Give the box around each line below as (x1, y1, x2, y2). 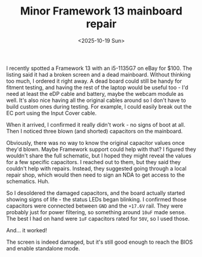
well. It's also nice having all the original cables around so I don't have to (6, 97, 186, 104)
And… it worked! (6, 226, 47, 233)
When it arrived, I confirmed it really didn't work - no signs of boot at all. (6, 121, 186, 128)
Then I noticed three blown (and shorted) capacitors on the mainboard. (6, 127, 183, 135)
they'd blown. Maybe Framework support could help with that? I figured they (6, 145, 197, 153)
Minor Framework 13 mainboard (20, 4, 183, 18)
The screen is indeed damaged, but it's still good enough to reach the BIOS (6, 238, 193, 246)
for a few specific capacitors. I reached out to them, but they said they (6, 158, 181, 165)
